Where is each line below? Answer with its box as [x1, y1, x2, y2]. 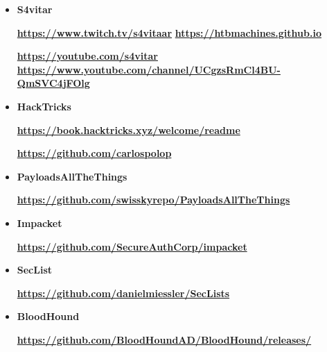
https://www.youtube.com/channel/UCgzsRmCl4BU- [17, 62, 281, 76]
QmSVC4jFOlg [17, 76, 90, 90]
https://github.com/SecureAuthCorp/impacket [17, 239, 247, 253]
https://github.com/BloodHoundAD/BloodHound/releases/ [17, 332, 312, 346]
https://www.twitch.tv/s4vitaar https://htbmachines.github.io [17, 25, 321, 40]
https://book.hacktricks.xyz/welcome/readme [17, 122, 240, 137]
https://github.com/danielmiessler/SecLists [17, 285, 230, 300]
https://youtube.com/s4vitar [17, 49, 158, 63]
